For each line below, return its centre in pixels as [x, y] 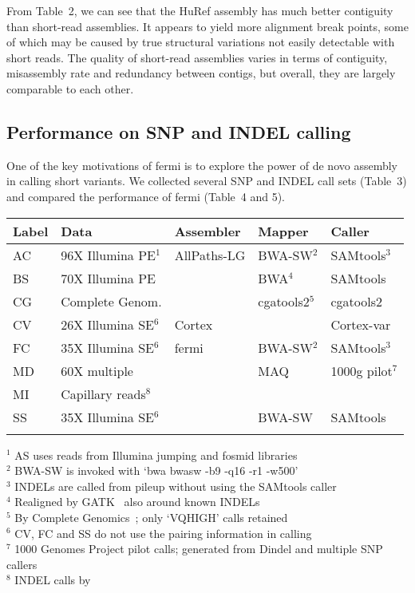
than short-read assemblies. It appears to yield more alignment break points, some [207, 26]
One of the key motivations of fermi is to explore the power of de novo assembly [202, 165]
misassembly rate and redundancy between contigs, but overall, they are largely [201, 73]
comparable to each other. [70, 88]
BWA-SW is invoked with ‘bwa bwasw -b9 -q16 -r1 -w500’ [156, 470]
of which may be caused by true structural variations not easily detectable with [201, 42]
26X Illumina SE [107, 324]
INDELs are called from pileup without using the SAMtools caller [176, 486]
